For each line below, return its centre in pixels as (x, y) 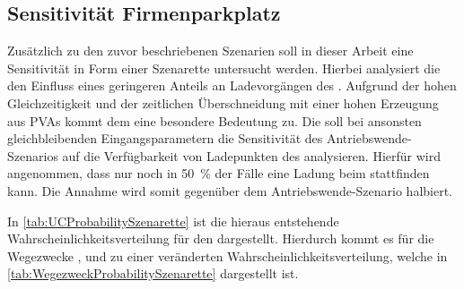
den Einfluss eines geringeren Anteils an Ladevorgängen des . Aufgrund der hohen (232, 85)
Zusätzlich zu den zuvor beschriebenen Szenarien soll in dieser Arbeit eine (210, 51)
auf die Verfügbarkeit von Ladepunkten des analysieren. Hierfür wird (251, 155)
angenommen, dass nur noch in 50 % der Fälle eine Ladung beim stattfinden (219, 173)
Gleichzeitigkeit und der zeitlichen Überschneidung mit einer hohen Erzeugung (223, 102)
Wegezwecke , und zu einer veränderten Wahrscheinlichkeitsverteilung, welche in (228, 255)
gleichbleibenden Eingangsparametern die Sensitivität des (165, 138)
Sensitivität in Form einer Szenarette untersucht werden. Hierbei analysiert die (224, 68)
